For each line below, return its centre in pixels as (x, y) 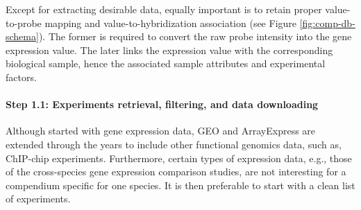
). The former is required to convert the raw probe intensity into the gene (195, 36)
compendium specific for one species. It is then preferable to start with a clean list (180, 185)
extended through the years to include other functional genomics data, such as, (174, 144)
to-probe (24, 23)
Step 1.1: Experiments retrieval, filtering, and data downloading (162, 104)
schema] (22, 36)
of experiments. (38, 199)
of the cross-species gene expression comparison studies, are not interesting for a (176, 172)
